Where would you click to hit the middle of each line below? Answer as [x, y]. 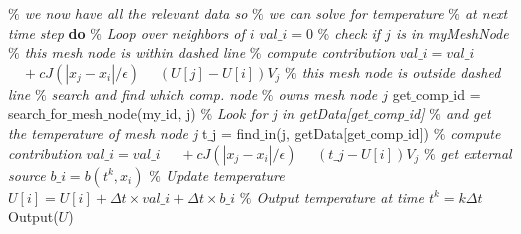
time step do [47, 32]
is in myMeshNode [452, 32]
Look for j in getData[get [292, 113]
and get [468, 113]
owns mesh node [328, 93]
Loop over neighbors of [175, 32]
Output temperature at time [340, 196]
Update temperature [225, 174]
